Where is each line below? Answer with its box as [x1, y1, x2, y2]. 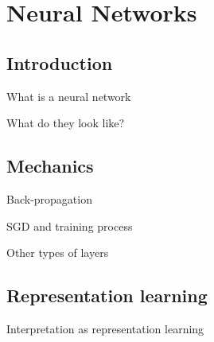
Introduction [6, 50, 113, 75]
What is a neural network [6, 87, 131, 104]
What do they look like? [6, 115, 125, 131]
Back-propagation [6, 190, 92, 207]
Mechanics [6, 154, 94, 178]
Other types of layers [6, 244, 109, 261]
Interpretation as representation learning [6, 320, 204, 336]
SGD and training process [6, 217, 133, 234]
